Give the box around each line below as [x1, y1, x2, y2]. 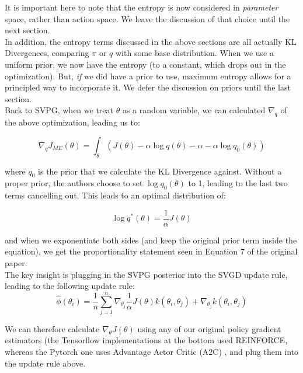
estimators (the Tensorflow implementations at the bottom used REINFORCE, [5, 334, 288, 346]
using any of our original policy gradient [137, 322, 281, 334]
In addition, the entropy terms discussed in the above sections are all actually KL [5, 35, 297, 47]
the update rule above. [5, 357, 86, 369]
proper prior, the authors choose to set [5, 177, 143, 189]
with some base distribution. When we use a [116, 47, 274, 59]
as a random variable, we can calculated [122, 104, 266, 116]
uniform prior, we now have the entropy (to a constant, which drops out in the [5, 58, 286, 70]
